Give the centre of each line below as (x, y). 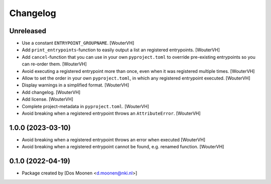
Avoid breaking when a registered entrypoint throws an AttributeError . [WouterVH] (111, 113)
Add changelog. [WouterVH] (51, 92)
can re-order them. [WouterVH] (54, 64)
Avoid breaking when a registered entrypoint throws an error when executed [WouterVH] (114, 140)
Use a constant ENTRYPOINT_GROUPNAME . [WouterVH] (78, 43)
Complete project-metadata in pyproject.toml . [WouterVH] (86, 106)
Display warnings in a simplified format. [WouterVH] (76, 85)
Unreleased (28, 31)
